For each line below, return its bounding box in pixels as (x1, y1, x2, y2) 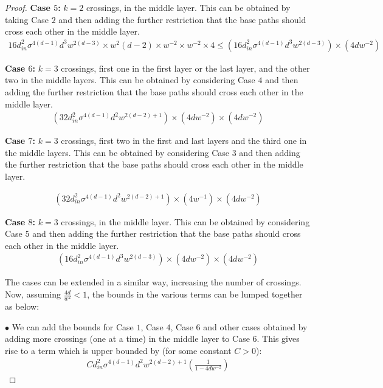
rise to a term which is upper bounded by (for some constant (5, 344, 232, 356)
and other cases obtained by (203, 320, 308, 333)
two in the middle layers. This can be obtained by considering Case (5, 73, 255, 86)
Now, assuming (5, 288, 61, 301)
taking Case (5, 13, 49, 26)
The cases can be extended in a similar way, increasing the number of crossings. (5, 276, 302, 288)
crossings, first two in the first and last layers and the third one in (61, 134, 307, 147)
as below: (5, 300, 40, 313)
